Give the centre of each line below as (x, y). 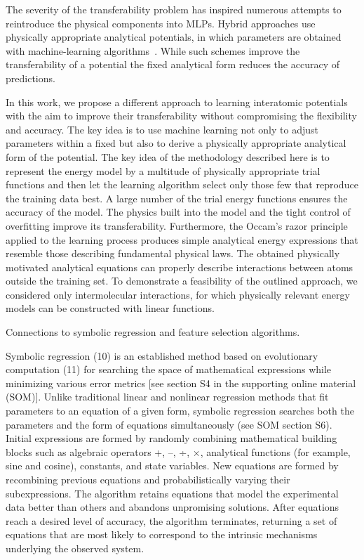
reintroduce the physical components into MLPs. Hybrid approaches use (161, 23)
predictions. (31, 78)
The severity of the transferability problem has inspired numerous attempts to (174, 9)
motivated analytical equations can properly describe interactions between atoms (180, 267)
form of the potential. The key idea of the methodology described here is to (168, 156)
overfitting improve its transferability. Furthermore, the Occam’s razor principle (177, 225)
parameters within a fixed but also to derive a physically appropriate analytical (176, 143)
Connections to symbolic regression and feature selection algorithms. (153, 332)
